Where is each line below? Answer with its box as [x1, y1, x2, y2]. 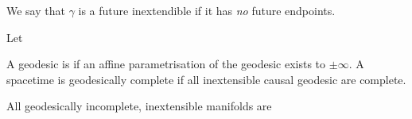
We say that [6, 2, 65, 18]
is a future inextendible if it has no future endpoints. [78, 2, 336, 18]
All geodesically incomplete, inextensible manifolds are [6, 98, 272, 114]
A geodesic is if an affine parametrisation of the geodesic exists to [6, 56, 326, 72]
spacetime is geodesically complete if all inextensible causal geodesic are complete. [6, 71, 406, 87]
